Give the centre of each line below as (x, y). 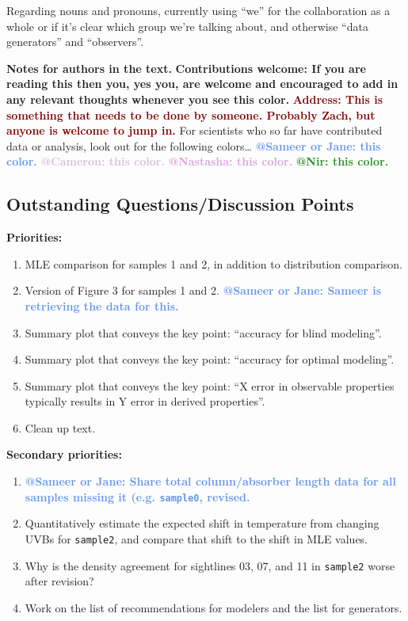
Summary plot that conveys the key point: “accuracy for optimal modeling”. (210, 359)
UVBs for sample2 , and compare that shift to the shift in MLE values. (196, 538)
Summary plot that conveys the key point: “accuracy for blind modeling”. (203, 332)
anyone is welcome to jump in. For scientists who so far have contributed (194, 130)
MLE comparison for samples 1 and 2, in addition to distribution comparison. (214, 263)
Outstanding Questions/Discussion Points (180, 204)
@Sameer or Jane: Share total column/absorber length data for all (210, 481)
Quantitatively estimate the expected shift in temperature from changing (202, 523)
